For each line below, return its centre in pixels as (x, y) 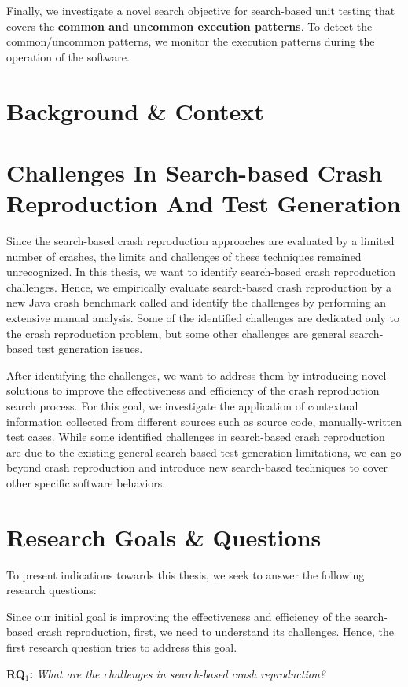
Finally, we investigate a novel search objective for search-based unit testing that (201, 10)
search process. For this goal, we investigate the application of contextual (182, 406)
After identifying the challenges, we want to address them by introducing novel (197, 375)
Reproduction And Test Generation (204, 203)
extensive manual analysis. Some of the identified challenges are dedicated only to (203, 318)
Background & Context (135, 110)
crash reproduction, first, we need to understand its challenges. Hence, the (215, 632)
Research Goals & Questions (164, 536)
